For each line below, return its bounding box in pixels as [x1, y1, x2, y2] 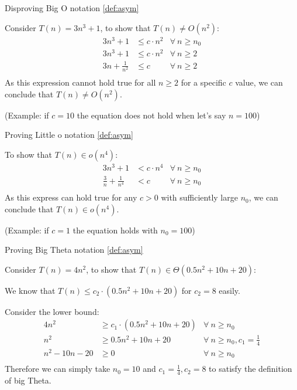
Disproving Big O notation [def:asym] [5, 2, 139, 13]
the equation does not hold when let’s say [77, 108, 226, 121]
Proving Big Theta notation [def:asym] [5, 243, 143, 256]
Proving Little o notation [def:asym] [5, 128, 133, 141]
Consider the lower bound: [5, 305, 99, 317]
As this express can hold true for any [5, 191, 137, 204]
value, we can [235, 76, 283, 88]
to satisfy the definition [209, 362, 292, 375]
